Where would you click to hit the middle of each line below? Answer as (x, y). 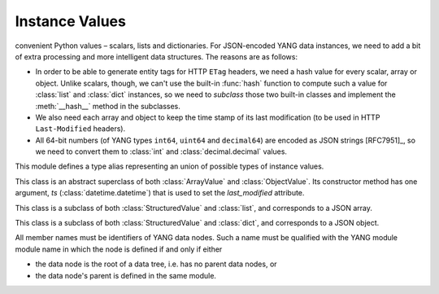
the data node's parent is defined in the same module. (126, 275)
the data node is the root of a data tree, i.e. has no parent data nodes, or (156, 264)
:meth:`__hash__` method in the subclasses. (108, 106)
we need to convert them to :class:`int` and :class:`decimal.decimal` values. (161, 151)
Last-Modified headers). (80, 129)
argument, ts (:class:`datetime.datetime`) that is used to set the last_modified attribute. (160, 193)
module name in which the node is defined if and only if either (119, 249)
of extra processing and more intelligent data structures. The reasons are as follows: (156, 56)
